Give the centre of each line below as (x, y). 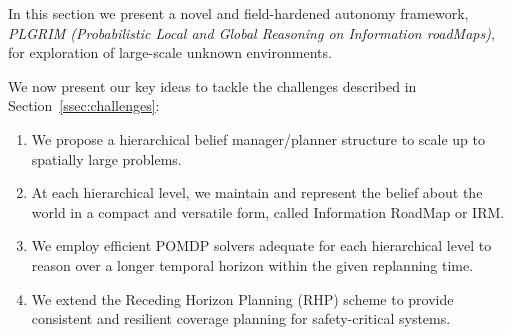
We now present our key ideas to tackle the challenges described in (212, 85)
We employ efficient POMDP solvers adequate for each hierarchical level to (261, 245)
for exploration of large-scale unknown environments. (170, 52)
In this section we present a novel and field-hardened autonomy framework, (238, 13)
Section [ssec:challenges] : (84, 105)
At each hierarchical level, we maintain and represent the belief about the (257, 192)
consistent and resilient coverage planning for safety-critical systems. (241, 318)
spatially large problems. (106, 158)
